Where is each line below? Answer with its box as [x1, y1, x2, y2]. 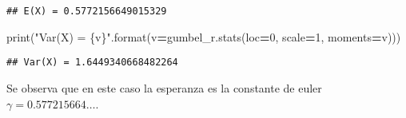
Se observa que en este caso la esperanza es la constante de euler [6, 79, 322, 96]
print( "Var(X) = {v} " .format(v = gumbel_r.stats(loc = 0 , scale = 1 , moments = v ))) [6, 28, 401, 45]
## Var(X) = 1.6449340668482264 [6, 57, 178, 69]
